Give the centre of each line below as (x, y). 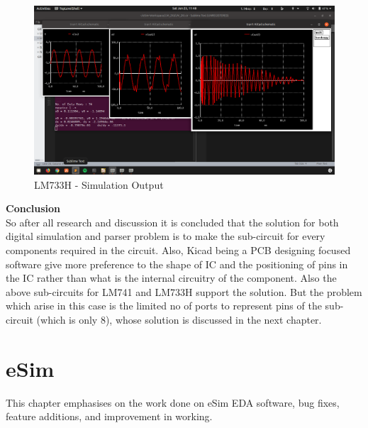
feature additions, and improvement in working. (109, 416)
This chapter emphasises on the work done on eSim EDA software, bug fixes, (173, 402)
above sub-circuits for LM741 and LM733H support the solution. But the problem (184, 291)
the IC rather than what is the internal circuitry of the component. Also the (171, 278)
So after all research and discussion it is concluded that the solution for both (172, 222)
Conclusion (33, 208)
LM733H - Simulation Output (99, 184)
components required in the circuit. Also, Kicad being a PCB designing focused (178, 250)
